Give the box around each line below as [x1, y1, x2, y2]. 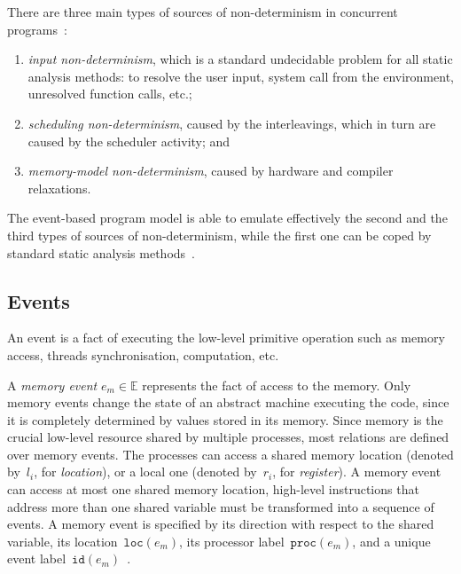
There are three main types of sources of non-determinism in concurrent [7, 3, 398, 20]
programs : [7, 20, 67, 38]
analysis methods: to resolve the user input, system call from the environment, [27, 67, 454, 85]
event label [7, 549, 66, 568]
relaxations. [27, 178, 91, 197]
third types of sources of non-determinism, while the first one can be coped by [7, 225, 432, 244]
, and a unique [352, 531, 431, 550]
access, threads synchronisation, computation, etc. [7, 345, 279, 364]
